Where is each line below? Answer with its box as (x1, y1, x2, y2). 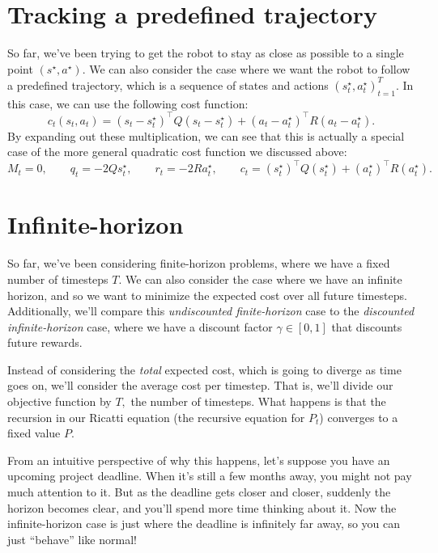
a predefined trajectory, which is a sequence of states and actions (7, 76, 329, 93)
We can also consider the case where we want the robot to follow (89, 60, 410, 77)
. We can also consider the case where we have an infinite (118, 270, 402, 287)
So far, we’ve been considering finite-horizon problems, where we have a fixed (7, 255, 390, 272)
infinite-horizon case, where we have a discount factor (7, 318, 273, 335)
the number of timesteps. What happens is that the (130, 393, 386, 410)
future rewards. (7, 334, 83, 351)
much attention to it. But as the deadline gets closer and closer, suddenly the (7, 483, 391, 500)
